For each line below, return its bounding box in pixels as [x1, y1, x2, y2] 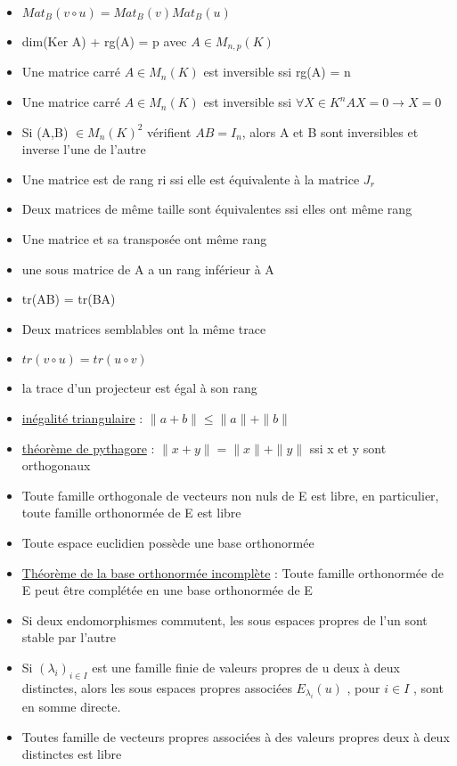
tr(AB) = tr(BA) [21, 289, 116, 308]
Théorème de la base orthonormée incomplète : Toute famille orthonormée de [21, 563, 444, 582]
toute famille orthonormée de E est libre [21, 503, 241, 522]
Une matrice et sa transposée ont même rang [21, 230, 267, 249]
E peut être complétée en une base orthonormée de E [21, 581, 313, 599]
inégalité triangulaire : [21, 408, 143, 427]
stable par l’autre [21, 628, 116, 647]
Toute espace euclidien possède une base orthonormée [21, 533, 314, 551]
